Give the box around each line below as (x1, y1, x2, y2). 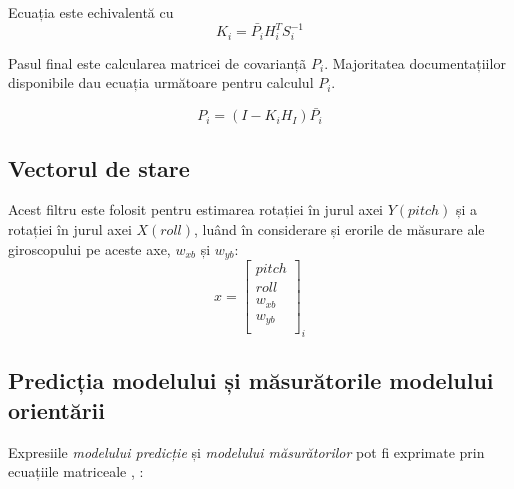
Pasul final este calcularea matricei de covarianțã (8, 52, 307, 73)
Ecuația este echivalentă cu (8, 2, 174, 22)
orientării (8, 394, 106, 425)
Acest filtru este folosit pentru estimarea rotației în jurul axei (8, 199, 384, 220)
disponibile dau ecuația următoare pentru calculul (8, 72, 314, 93)
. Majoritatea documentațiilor (324, 52, 506, 73)
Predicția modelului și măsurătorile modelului (8, 365, 494, 396)
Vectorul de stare (8, 152, 190, 183)
